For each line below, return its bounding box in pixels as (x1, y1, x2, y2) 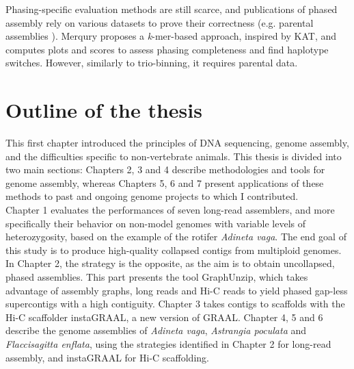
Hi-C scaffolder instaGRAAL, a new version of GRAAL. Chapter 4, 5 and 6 (5, 309, 323, 324)
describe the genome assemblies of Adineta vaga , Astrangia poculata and (5, 323, 307, 338)
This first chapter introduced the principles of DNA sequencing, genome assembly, (5, 136, 349, 150)
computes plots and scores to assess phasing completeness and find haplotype (5, 42, 329, 56)
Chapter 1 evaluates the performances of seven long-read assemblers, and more (5, 203, 335, 217)
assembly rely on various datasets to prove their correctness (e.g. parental (5, 15, 314, 29)
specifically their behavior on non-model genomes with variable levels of (5, 216, 306, 230)
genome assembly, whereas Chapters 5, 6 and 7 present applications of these (5, 175, 324, 190)
